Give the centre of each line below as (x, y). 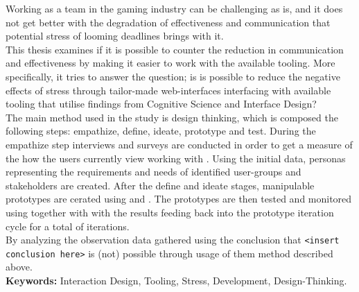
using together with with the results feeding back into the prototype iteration (170, 212)
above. (19, 267)
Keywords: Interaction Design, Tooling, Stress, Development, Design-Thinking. (176, 280)
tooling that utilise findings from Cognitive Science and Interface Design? (161, 104)
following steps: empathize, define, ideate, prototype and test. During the (161, 131)
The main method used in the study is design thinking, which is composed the (172, 117)
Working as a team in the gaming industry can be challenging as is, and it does (174, 8)
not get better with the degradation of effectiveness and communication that (168, 22)
